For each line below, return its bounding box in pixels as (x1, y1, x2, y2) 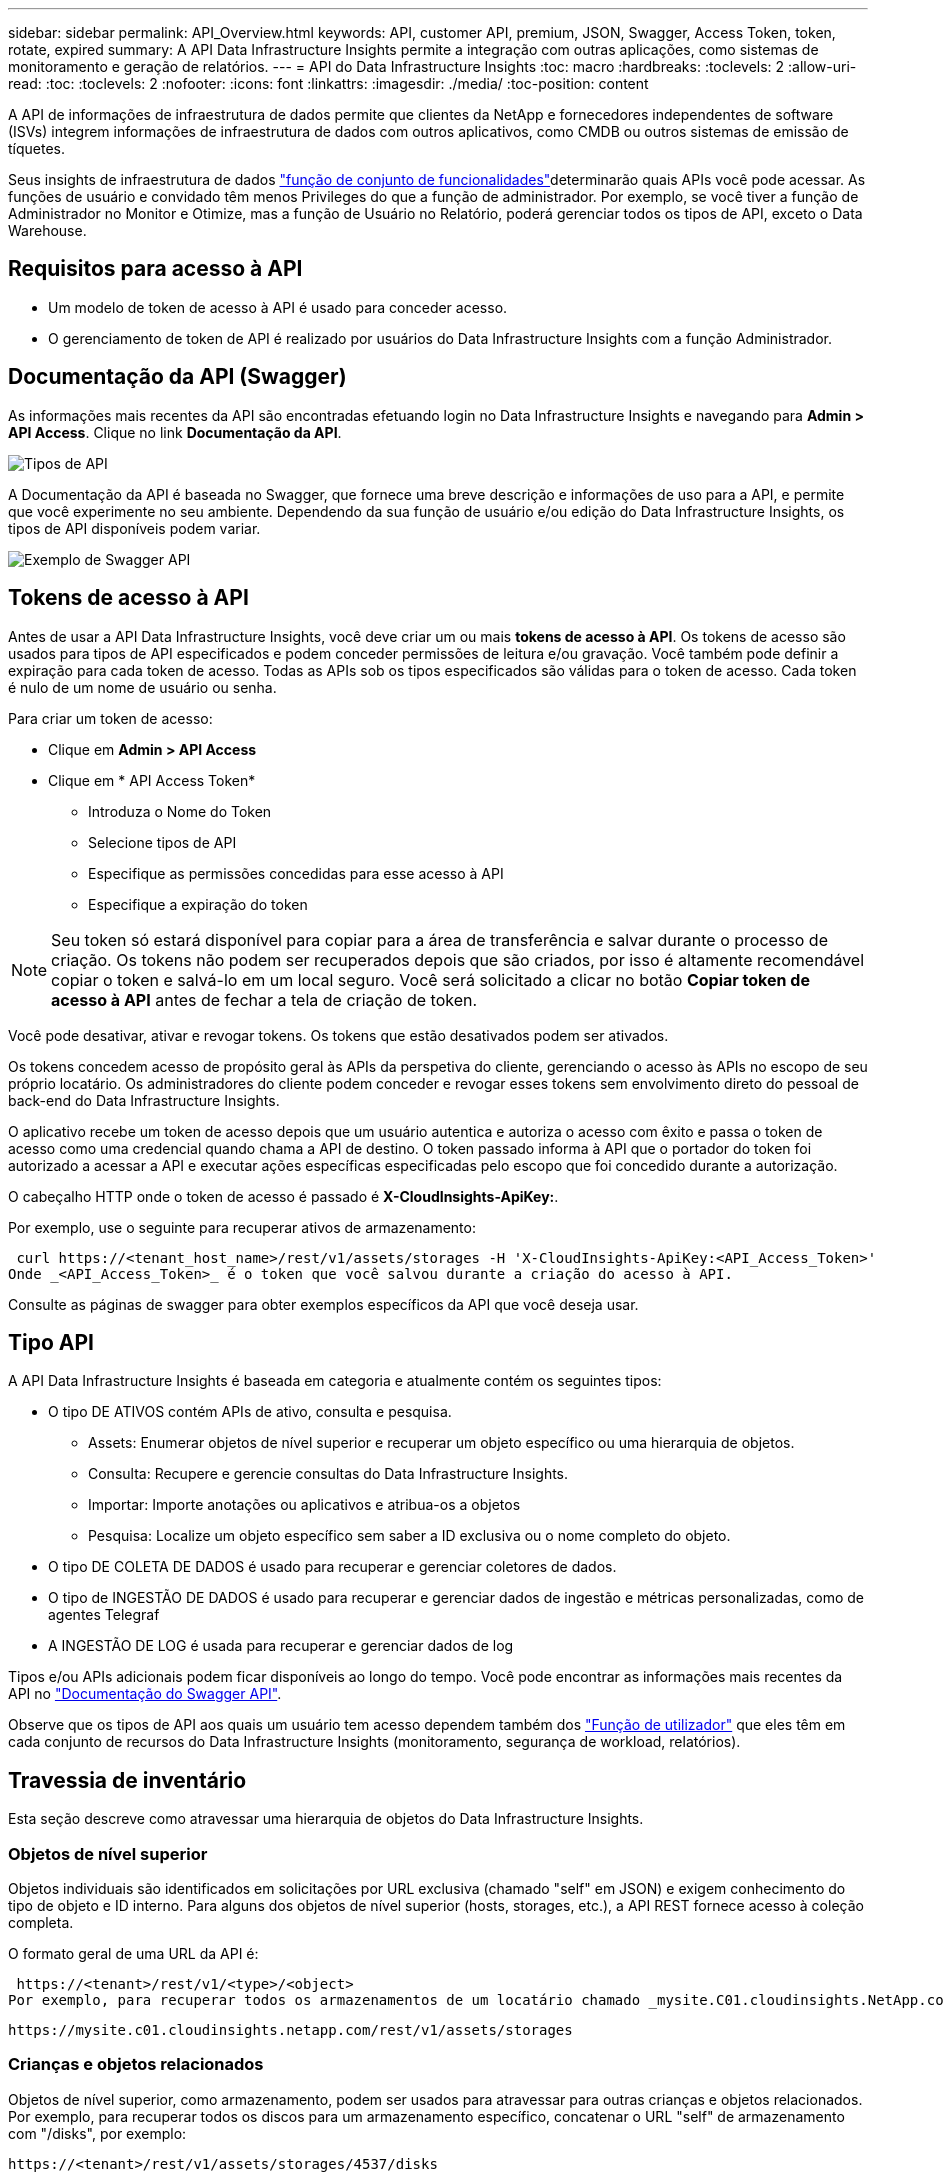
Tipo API (8, 1329, 94, 1355)
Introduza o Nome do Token (88, 802, 272, 820)
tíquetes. (8, 140, 66, 157)
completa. (8, 1913, 74, 1931)
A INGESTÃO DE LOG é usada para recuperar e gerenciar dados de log (48, 1637, 514, 1655)
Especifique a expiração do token (88, 895, 308, 913)
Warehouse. (8, 222, 87, 239)
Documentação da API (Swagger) (8, 364, 347, 390)
